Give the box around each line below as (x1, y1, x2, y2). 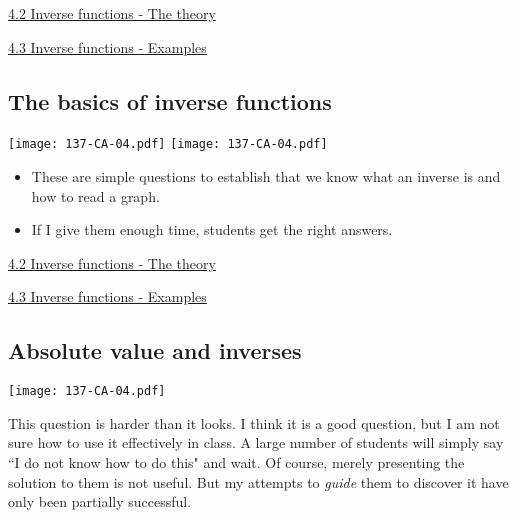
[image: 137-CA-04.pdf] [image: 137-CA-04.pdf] (8, 137, 328, 152)
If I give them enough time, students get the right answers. (31, 219, 393, 240)
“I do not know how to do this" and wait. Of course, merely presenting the (8, 452, 465, 473)
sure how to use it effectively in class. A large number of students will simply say (8, 432, 504, 453)
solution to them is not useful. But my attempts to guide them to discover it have (8, 471, 509, 492)
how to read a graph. (31, 185, 160, 206)
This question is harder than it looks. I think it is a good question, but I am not (8, 412, 500, 433)
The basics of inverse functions (8, 85, 332, 116)
